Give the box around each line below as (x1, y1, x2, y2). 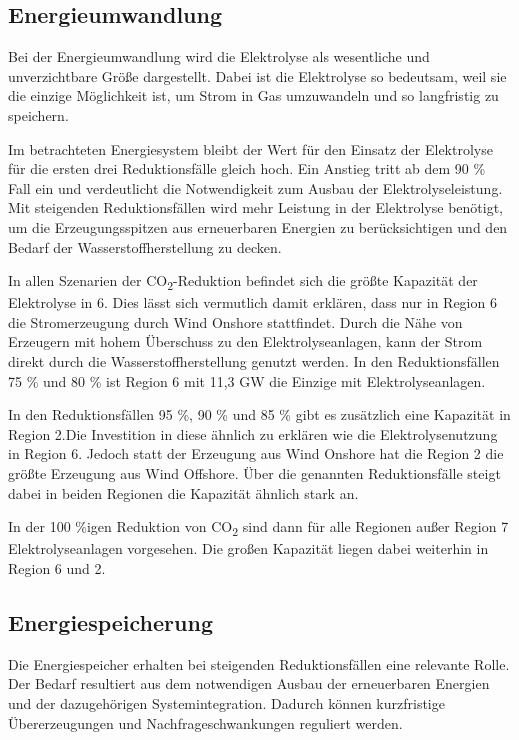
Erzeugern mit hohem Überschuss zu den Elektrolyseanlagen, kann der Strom (8, 331, 483, 352)
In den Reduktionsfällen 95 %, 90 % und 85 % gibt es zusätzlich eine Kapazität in (8, 404, 511, 425)
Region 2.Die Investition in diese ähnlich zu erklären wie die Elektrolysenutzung (8, 423, 498, 444)
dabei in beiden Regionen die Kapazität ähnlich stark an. (8, 482, 359, 503)
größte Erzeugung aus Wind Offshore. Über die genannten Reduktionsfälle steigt (8, 463, 501, 484)
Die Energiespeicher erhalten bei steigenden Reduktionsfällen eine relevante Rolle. (8, 653, 510, 674)
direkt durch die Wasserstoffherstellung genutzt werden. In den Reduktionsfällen (8, 351, 500, 372)
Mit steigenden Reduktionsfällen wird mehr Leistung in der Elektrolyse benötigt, (8, 197, 503, 218)
